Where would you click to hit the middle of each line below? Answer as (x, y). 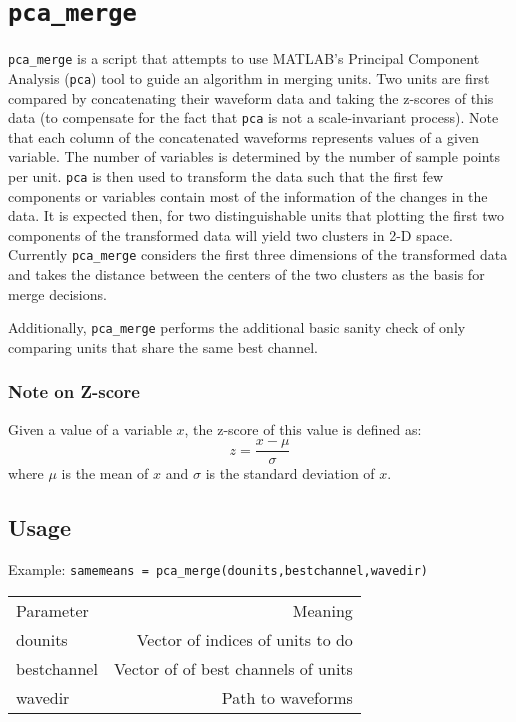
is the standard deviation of (290, 473)
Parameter (52, 610)
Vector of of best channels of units (233, 668)
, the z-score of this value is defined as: (303, 428)
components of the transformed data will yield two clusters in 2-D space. (230, 234)
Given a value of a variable (90, 428)
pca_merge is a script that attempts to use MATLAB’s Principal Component (244, 58)
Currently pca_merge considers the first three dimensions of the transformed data (258, 254)
